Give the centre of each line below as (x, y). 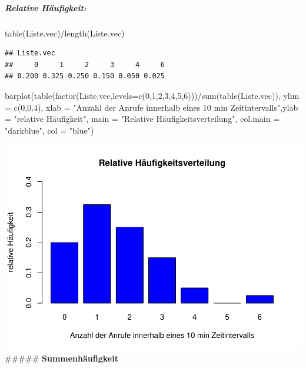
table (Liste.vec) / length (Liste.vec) (65, 33)
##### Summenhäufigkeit (61, 358)
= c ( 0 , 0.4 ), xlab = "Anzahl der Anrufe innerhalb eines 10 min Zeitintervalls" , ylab (152, 107)
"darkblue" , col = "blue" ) (49, 130)
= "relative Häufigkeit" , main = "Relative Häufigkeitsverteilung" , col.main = (142, 119)
